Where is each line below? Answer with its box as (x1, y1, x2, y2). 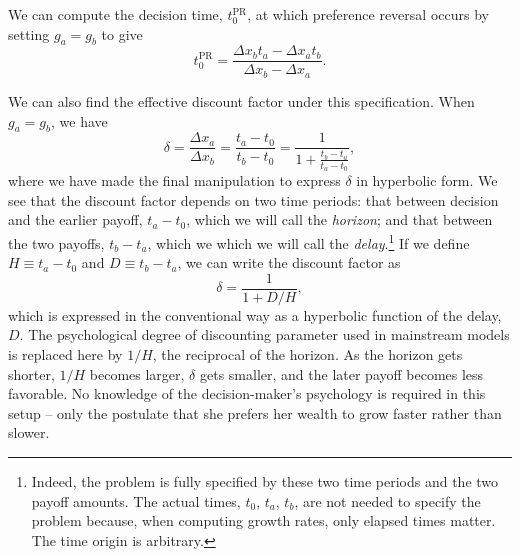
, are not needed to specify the (294, 490, 481, 511)
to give (101, 23, 143, 44)
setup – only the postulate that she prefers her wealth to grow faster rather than (8, 402, 502, 423)
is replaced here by (8, 344, 123, 365)
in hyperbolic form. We (356, 170, 498, 191)
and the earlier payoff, (8, 209, 143, 230)
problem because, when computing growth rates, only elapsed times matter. (31, 510, 496, 531)
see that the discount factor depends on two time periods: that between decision (8, 189, 499, 210)
